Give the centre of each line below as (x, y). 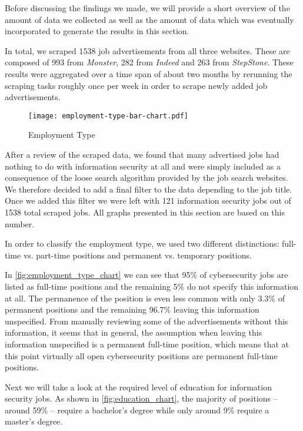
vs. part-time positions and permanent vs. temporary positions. (137, 255)
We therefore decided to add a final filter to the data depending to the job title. (149, 189)
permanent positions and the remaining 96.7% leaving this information (132, 309)
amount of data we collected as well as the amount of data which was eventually (149, 19)
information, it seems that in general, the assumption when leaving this (134, 332)
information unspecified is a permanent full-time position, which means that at (147, 344)
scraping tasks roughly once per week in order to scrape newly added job (136, 85)
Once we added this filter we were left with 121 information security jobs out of (148, 200)
